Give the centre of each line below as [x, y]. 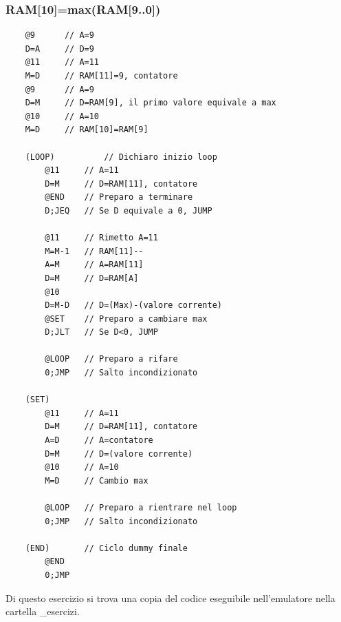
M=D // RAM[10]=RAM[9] [87, 130]
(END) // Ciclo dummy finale [106, 548]
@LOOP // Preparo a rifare [111, 359]
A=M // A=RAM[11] [94, 265]
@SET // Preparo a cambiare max [126, 319]
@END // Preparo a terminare [119, 197]
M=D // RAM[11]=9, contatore [101, 76]
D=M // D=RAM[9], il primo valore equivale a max [151, 103]
